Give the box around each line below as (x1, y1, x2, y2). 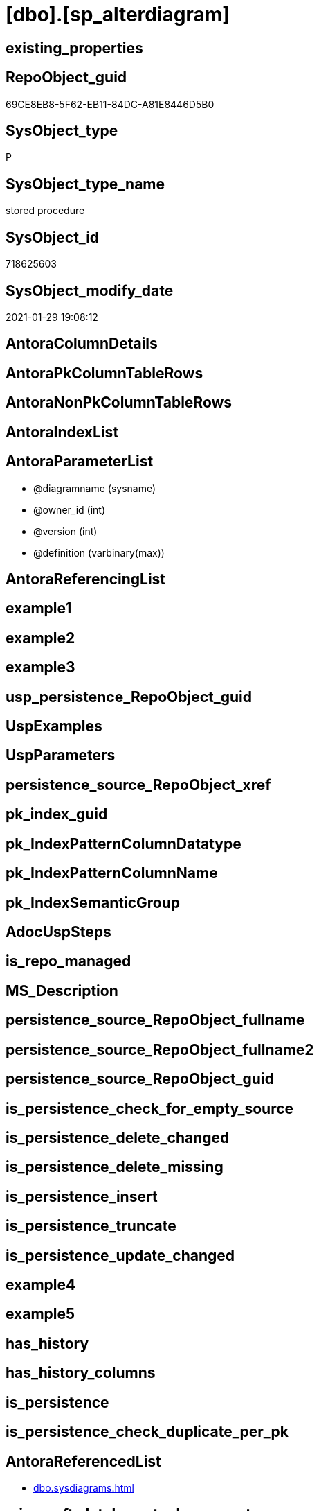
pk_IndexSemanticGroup (6, 893, 181, 911)
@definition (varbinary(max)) (33, 546, 165, 559)
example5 (6, 1305, 75, 1323)
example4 (6, 1276, 76, 1294)
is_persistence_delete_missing (6, 1158, 224, 1176)
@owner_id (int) (33, 503, 106, 516)
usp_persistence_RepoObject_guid (6, 688, 253, 706)
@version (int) (33, 525, 98, 537)
